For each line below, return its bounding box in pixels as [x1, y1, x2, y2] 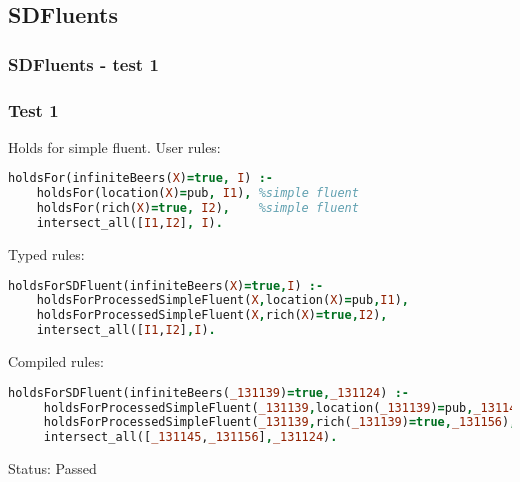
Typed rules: [8, 243, 85, 264]
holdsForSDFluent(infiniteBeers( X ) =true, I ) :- [8, 278, 324, 293]
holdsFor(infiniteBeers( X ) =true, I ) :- [8, 171, 273, 186]
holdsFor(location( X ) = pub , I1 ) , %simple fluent [36, 186, 359, 201]
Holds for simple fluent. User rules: [8, 136, 221, 157]
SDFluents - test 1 [8, 51, 159, 76]
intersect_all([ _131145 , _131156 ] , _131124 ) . [43, 430, 338, 445]
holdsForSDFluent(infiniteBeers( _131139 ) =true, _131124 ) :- [8, 385, 409, 400]
